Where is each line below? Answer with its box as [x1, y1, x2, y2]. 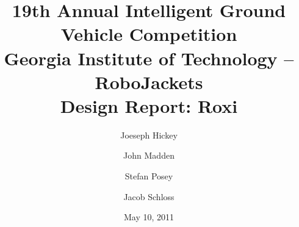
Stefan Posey [124, 170, 173, 182]
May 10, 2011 [123, 211, 175, 223]
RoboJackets [95, 69, 203, 94]
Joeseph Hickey [120, 128, 178, 141]
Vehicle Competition [60, 21, 237, 46]
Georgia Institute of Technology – [4, 45, 294, 70]
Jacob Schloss [123, 190, 175, 203]
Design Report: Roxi [60, 93, 238, 118]
